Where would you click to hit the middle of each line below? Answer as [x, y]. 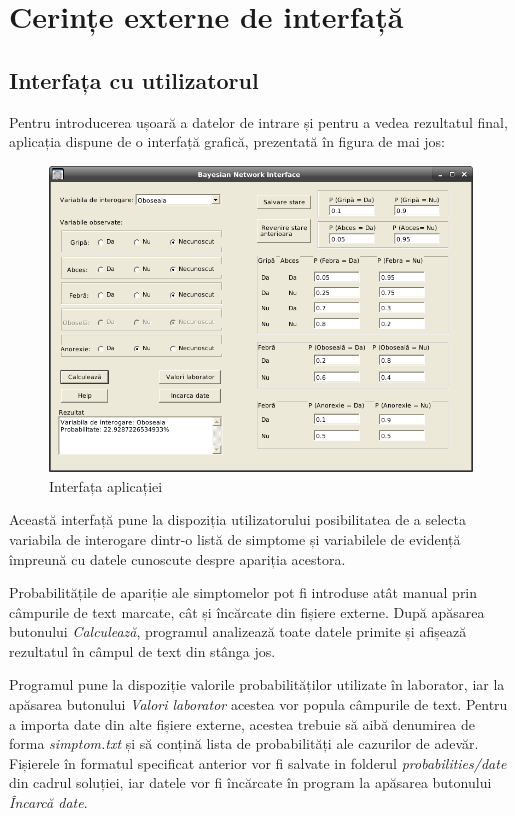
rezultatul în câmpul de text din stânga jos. [142, 650]
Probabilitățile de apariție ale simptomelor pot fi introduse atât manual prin [243, 592]
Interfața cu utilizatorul [134, 79]
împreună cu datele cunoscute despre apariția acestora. [177, 558]
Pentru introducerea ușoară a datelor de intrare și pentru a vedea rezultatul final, [258, 121]
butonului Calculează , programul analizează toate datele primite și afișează [238, 631]
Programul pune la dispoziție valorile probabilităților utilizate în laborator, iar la [257, 684]
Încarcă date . [48, 802]
